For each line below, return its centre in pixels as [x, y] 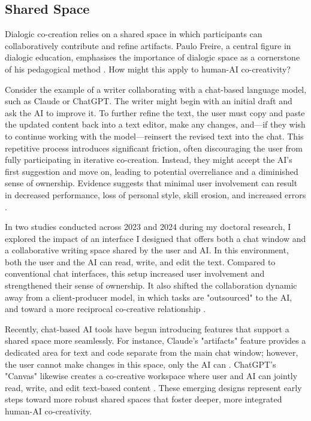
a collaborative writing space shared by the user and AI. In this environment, [147, 250]
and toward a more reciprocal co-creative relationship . [105, 309]
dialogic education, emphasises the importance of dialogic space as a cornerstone [153, 57]
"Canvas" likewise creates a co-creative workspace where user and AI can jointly [151, 376]
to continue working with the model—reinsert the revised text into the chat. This [154, 136]
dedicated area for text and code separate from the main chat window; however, [152, 352]
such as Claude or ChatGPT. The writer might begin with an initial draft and [149, 101]
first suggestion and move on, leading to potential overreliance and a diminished [152, 171]
